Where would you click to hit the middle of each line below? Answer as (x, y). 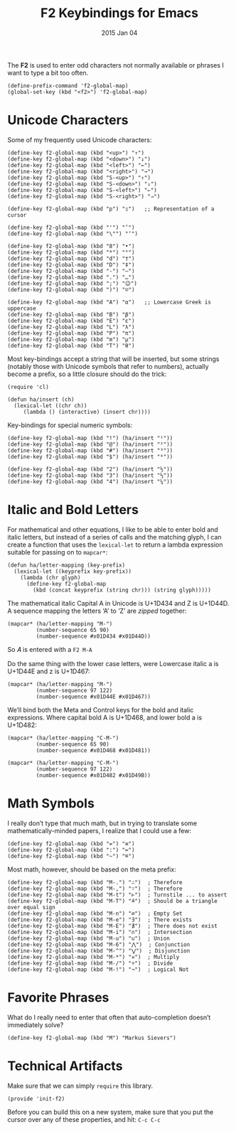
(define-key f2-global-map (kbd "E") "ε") (71, 321)
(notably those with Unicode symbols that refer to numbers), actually (108, 366)
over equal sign (31, 907)
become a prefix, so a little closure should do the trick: (87, 374)
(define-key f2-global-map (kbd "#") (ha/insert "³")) (90, 450)
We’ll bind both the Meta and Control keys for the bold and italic (101, 709)
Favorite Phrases (58, 997)
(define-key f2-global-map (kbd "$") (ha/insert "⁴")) (90, 456)
